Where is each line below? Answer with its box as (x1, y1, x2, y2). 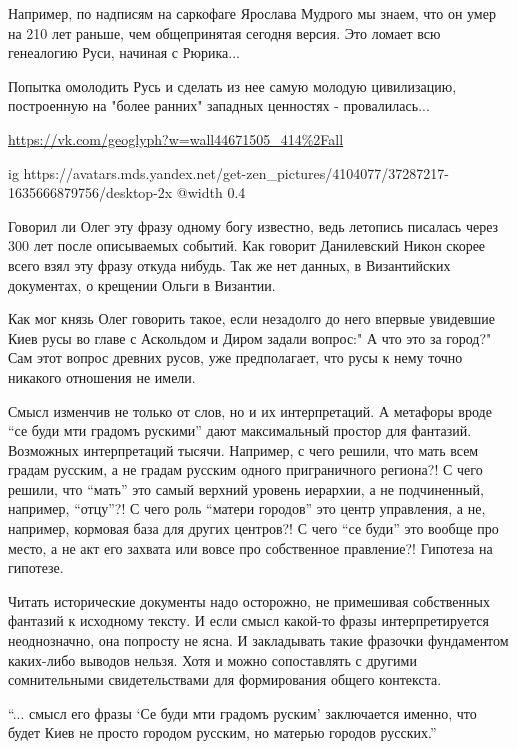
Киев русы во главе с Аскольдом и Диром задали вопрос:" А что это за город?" (8, 327, 492, 348)
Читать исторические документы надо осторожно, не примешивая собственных (8, 590, 490, 611)
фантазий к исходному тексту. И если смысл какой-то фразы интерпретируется (8, 610, 489, 631)
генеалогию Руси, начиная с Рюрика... (8, 42, 240, 63)
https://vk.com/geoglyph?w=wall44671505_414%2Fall (8, 128, 344, 149)
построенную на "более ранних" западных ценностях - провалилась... (8, 95, 430, 116)
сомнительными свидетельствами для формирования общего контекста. (8, 669, 442, 690)
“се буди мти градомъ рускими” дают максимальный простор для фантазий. (8, 420, 472, 441)
